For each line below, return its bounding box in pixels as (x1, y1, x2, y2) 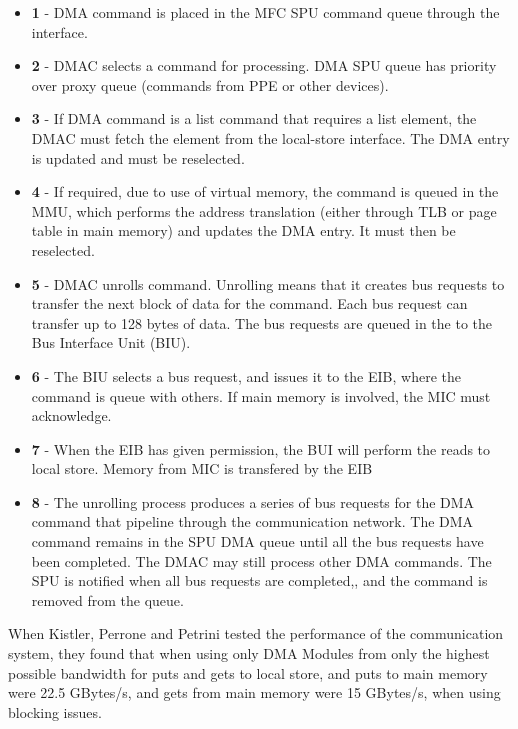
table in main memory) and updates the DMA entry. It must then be (31, 220, 456, 241)
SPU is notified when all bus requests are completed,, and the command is (31, 570, 488, 591)
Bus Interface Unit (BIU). (31, 332, 191, 353)
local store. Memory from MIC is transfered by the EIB (31, 458, 373, 479)
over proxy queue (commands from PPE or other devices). (31, 74, 389, 95)
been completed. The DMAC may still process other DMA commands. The (31, 550, 492, 571)
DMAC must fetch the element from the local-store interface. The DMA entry (31, 127, 510, 148)
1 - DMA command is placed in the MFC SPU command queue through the (31, 2, 500, 22)
